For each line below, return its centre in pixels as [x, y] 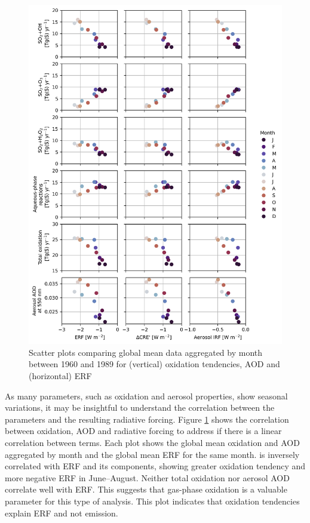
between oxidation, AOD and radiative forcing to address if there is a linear [143, 431]
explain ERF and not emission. [62, 513]
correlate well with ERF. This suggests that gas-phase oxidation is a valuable [146, 489]
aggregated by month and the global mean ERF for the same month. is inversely [152, 454]
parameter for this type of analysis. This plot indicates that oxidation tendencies [152, 501]
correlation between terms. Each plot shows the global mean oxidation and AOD [152, 443]
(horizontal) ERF [60, 376]
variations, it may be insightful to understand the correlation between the [140, 407]
